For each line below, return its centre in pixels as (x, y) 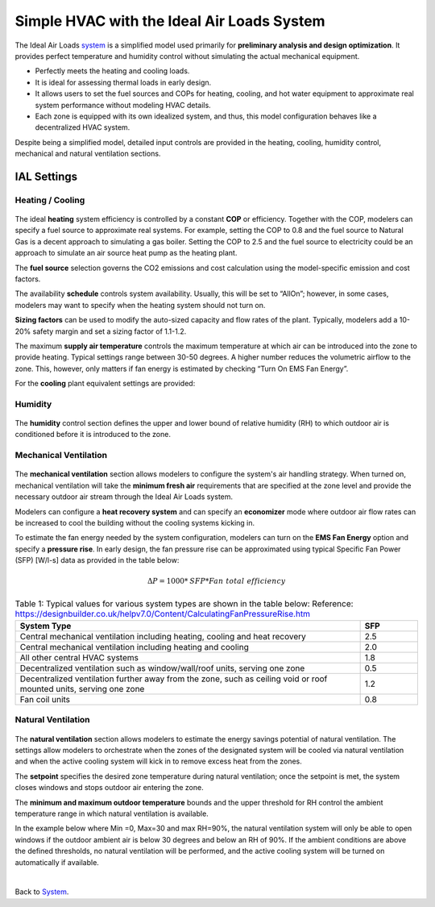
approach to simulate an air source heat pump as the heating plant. (126, 253)
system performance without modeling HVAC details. (123, 105)
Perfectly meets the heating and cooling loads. (112, 71)
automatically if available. (57, 862)
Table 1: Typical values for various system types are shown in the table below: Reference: (184, 603)
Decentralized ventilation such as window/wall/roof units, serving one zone (162, 668)
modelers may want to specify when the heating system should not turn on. (140, 305)
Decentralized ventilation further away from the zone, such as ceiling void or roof (174, 679)
